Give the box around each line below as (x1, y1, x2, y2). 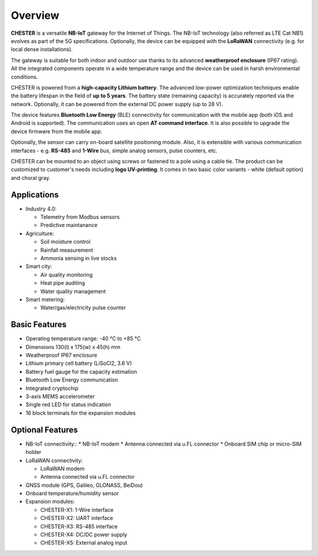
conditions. (11, 73, 38, 80)
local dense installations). (11, 46, 73, 53)
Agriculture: (25, 230, 55, 237)
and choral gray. (11, 174, 51, 181)
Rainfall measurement (40, 246, 94, 254)
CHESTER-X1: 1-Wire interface (40, 506, 114, 513)
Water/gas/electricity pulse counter (40, 304, 126, 311)
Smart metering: (25, 296, 65, 303)
